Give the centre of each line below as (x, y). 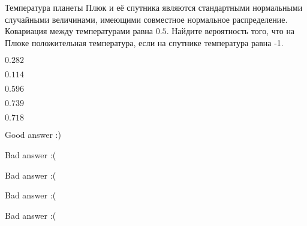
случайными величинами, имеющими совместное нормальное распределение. (146, 19)
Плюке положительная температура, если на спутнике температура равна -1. (144, 42)
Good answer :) (33, 135)
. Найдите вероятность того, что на (231, 31)
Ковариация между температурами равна (79, 31)
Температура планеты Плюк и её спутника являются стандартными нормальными (154, 7)
